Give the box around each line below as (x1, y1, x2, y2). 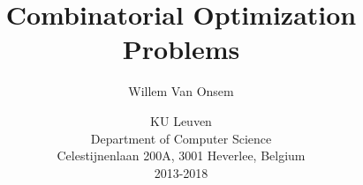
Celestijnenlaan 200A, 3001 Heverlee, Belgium (57, 146, 306, 165)
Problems (122, 31, 240, 67)
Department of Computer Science (90, 129, 272, 147)
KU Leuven (150, 111, 212, 129)
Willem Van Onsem (128, 82, 234, 100)
